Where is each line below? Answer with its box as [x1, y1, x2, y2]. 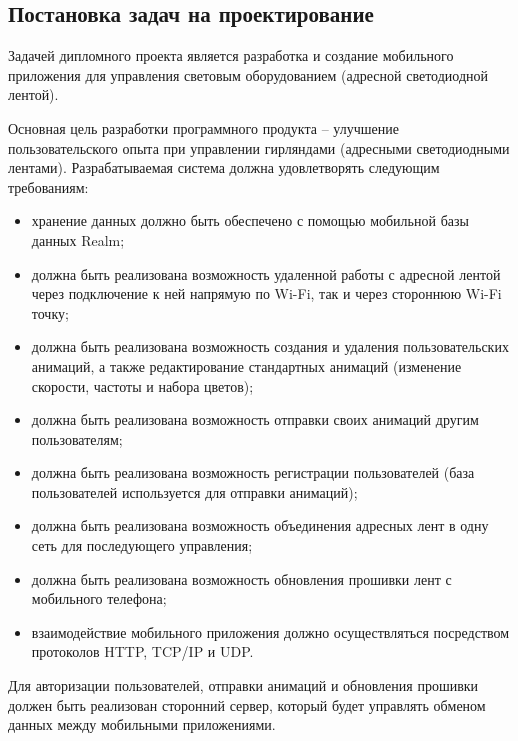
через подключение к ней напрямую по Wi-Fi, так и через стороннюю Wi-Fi [31, 283, 502, 304]
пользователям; [31, 428, 123, 449]
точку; [31, 302, 69, 323]
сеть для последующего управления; [31, 535, 253, 556]
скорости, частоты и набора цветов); [31, 375, 254, 396]
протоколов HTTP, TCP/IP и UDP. [31, 641, 254, 662]
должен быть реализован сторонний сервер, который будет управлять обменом [8, 694, 486, 715]
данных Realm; [31, 229, 125, 250]
